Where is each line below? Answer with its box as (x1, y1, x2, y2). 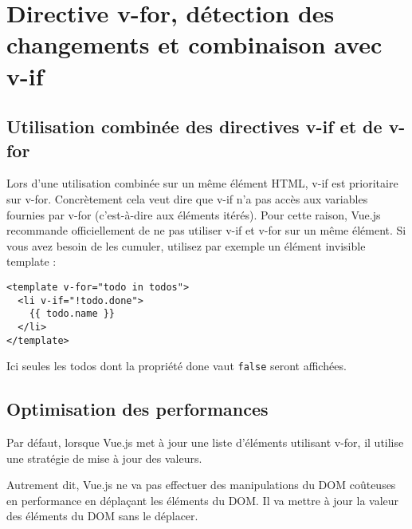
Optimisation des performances (6, 397, 269, 421)
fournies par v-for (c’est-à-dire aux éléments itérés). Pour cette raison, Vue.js (6, 206, 381, 223)
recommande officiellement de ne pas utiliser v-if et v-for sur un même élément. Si (6, 222, 406, 239)
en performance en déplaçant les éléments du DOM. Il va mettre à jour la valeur (6, 491, 399, 508)
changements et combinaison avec (6, 28, 383, 61)
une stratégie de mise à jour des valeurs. (6, 449, 202, 466)
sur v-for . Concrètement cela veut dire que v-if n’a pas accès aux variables (6, 190, 368, 207)
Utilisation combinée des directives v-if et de (6, 114, 383, 139)
